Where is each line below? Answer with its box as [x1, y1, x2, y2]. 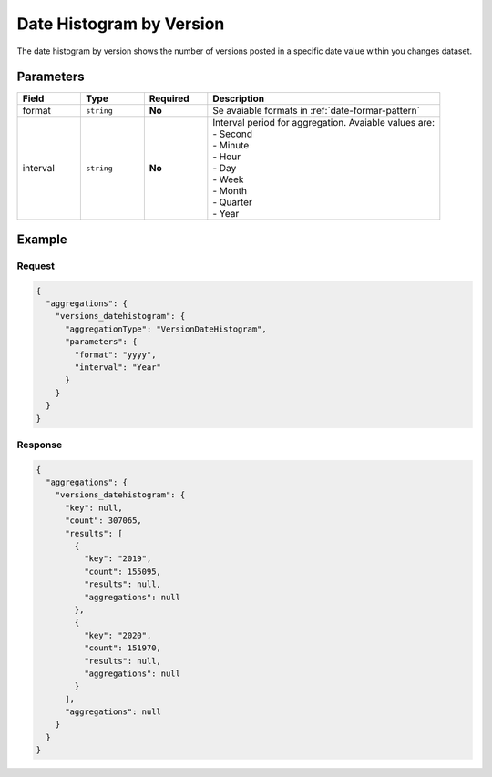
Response [16, 438, 63, 451]
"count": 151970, [83, 643, 161, 653]
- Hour [212, 150, 241, 163]
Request [16, 260, 55, 272]
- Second [212, 128, 252, 140]
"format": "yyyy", [74, 349, 157, 360]
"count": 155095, [83, 566, 161, 577]
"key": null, [65, 502, 123, 513]
